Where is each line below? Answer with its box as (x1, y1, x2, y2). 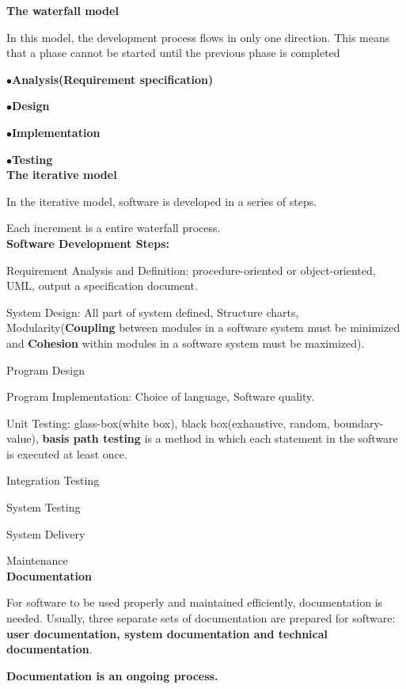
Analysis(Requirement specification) (12, 70, 214, 87)
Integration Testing (6, 472, 100, 489)
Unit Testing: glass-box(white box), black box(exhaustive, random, (6, 414, 330, 431)
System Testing (6, 499, 81, 516)
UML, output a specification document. (6, 277, 198, 294)
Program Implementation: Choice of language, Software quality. (6, 388, 315, 405)
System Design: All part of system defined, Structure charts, (6, 303, 299, 320)
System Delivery (6, 525, 85, 542)
